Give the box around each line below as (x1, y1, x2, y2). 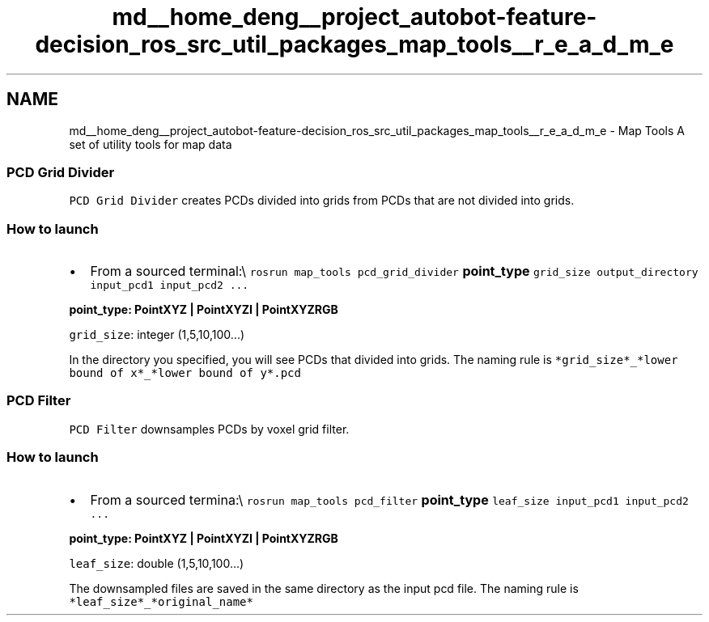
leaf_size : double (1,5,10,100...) (69, 556, 244, 570)
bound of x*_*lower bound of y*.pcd (69, 366, 301, 380)
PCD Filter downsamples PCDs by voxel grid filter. (69, 421, 350, 436)
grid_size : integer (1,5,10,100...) (69, 328, 245, 342)
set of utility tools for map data (69, 137, 232, 151)
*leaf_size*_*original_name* (69, 594, 253, 608)
